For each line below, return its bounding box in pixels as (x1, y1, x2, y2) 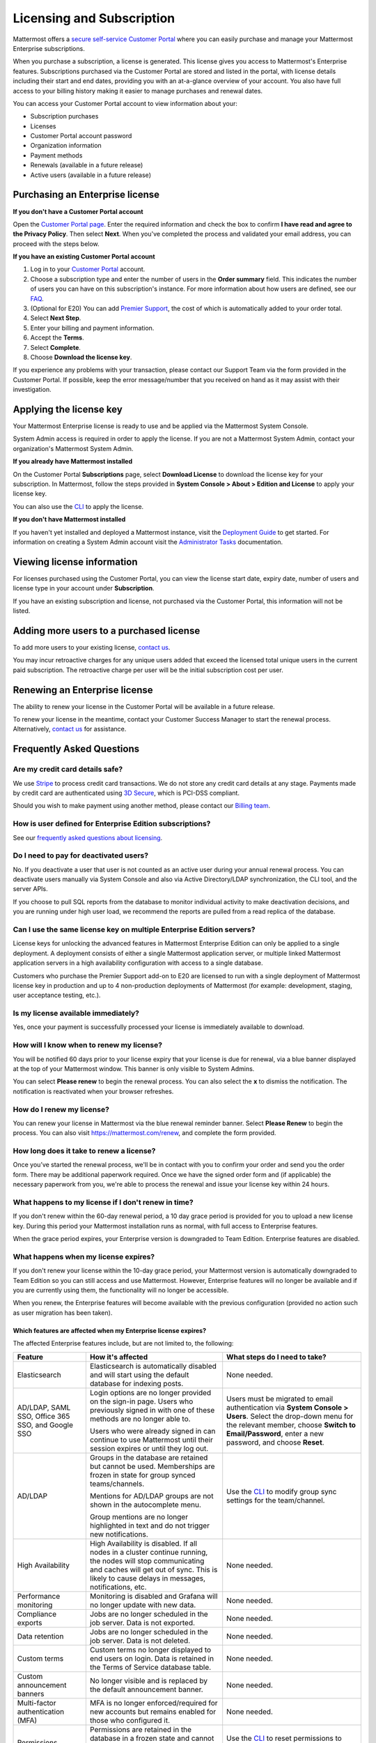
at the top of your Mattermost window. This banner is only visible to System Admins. (13, 1064, 255, 1073)
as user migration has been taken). (13, 1308, 113, 1317)
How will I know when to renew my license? (13, 1040, 163, 1050)
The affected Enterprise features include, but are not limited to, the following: (13, 1339, 234, 1348)
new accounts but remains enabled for (89, 1707, 217, 1717)
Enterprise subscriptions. (13, 44, 85, 52)
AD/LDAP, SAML (17, 1402, 71, 1412)
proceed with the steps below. (13, 239, 100, 248)
